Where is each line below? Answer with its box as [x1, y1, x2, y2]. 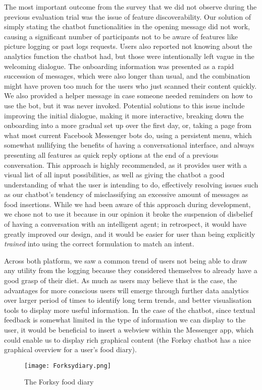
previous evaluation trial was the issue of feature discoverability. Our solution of [4, 11, 251, 22]
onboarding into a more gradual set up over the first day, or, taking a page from [4, 120, 252, 131]
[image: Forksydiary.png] [24, 362, 111, 369]
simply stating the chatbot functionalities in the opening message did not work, [4, 21, 250, 32]
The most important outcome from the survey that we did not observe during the [4, 2, 257, 12]
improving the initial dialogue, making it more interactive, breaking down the [4, 110, 244, 120]
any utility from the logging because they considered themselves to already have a [4, 265, 257, 276]
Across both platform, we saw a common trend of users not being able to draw [4, 255, 247, 266]
